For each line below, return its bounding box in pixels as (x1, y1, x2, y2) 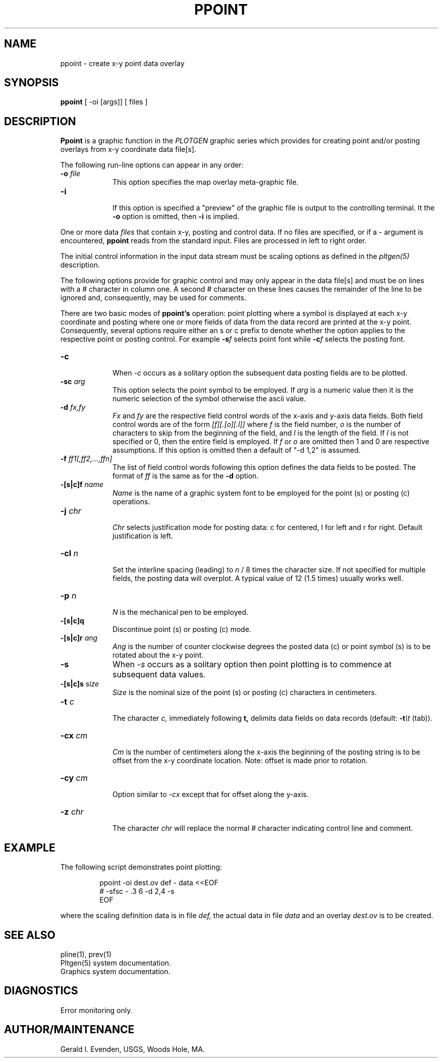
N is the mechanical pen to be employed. (113, 608, 248, 617)
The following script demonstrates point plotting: (60, 863, 222, 872)
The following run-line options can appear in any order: (60, 161, 244, 170)
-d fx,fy (60, 403, 86, 412)
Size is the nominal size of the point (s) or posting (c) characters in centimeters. (113, 688, 377, 697)
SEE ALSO (4, 928, 56, 941)
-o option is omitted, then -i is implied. (113, 212, 240, 221)
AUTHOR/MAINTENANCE (4, 1023, 135, 1036)
